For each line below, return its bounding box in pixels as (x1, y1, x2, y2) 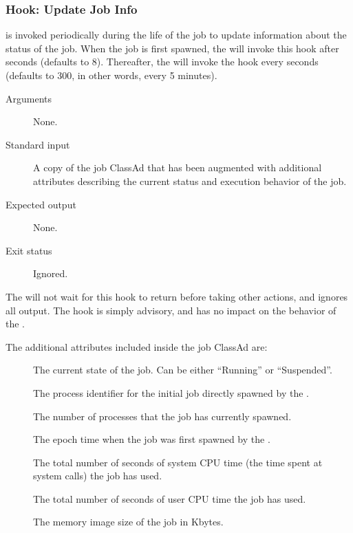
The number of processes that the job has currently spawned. (33, 409, 292, 423)
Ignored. (33, 266, 68, 281)
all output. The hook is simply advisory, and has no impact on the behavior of (6, 303, 336, 317)
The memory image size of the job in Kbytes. (33, 514, 224, 529)
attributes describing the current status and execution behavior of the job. (33, 173, 347, 188)
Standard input (6, 137, 70, 151)
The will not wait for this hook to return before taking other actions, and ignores (6, 289, 348, 303)
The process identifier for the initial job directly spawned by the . (33, 385, 309, 400)
